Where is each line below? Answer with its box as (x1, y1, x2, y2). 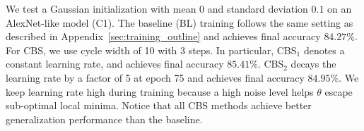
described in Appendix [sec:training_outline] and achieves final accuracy (6, 29, 321, 44)
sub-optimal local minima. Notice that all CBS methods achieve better (6, 98, 312, 113)
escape (324, 84, 353, 99)
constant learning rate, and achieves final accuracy (6, 56, 224, 71)
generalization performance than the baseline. (6, 111, 203, 126)
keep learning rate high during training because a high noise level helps (6, 84, 314, 99)
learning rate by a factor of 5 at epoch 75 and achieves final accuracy (6, 70, 305, 85)
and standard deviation (207, 1, 308, 15)
